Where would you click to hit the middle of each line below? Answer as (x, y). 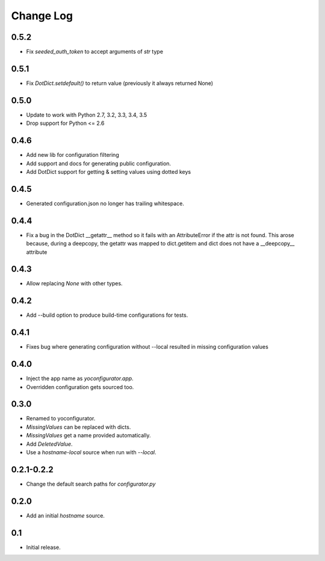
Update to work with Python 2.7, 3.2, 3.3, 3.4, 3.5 (87, 115)
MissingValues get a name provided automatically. (88, 436)
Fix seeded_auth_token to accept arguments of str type (95, 52)
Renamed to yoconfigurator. (61, 419)
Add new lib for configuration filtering (73, 155)
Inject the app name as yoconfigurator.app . (80, 379)
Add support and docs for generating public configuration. (99, 163)
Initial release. (43, 547)
